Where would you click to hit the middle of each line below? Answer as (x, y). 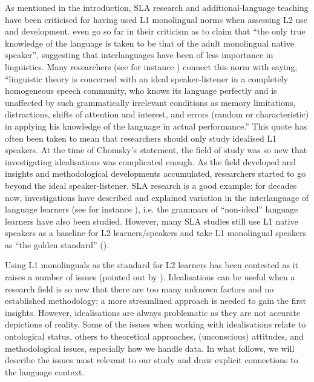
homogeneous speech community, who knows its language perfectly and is (141, 91)
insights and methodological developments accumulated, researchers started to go (155, 173)
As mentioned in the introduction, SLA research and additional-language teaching (157, 7)
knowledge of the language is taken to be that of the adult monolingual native (150, 43)
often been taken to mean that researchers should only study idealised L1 (141, 138)
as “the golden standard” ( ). (57, 244)
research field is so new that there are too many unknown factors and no (139, 288)
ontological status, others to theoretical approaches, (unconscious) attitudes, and (154, 336)
